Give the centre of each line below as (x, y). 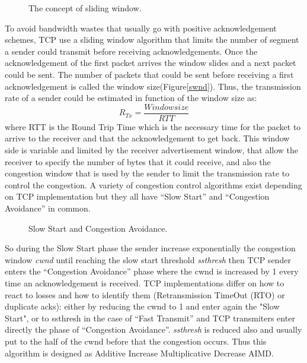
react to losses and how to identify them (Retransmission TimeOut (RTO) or (145, 294)
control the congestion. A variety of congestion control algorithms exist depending (153, 184)
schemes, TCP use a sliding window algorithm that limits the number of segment (152, 40)
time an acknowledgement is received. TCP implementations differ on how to (145, 282)
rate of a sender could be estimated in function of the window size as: (131, 98)
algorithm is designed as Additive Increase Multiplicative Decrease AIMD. (139, 353)
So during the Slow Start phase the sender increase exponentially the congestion (150, 248)
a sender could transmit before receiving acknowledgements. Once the (131, 51)
